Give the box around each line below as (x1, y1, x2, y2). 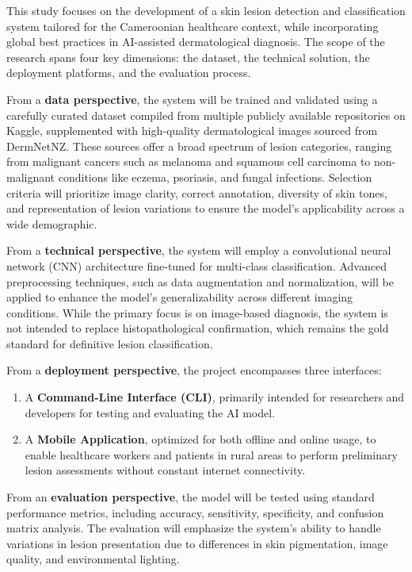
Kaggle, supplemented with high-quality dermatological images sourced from (6, 122, 378, 139)
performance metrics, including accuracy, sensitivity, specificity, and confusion (6, 504, 384, 520)
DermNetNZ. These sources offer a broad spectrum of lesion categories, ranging (6, 137, 392, 154)
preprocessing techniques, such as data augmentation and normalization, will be (6, 273, 394, 290)
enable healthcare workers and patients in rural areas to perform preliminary (25, 446, 398, 463)
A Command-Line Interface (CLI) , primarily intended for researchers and (25, 389, 405, 405)
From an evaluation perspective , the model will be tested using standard (6, 489, 375, 505)
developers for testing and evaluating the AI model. (25, 404, 276, 420)
